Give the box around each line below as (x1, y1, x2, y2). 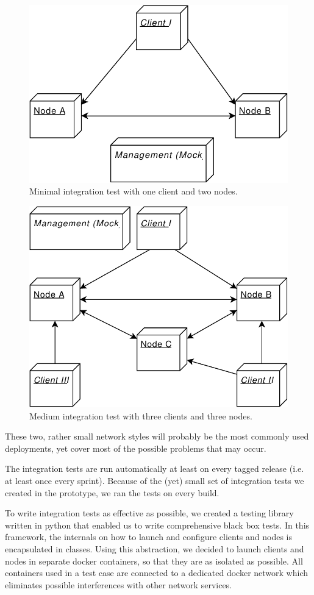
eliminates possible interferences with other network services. (5, 578, 232, 591)
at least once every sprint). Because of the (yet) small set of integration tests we (5, 474, 304, 487)
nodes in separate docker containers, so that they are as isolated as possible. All (5, 554, 303, 567)
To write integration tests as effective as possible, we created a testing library (5, 507, 294, 519)
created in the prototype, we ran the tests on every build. (5, 486, 219, 499)
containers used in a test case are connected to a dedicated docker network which (5, 566, 308, 579)
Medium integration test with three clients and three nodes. (29, 409, 252, 422)
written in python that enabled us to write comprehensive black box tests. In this (5, 518, 310, 531)
